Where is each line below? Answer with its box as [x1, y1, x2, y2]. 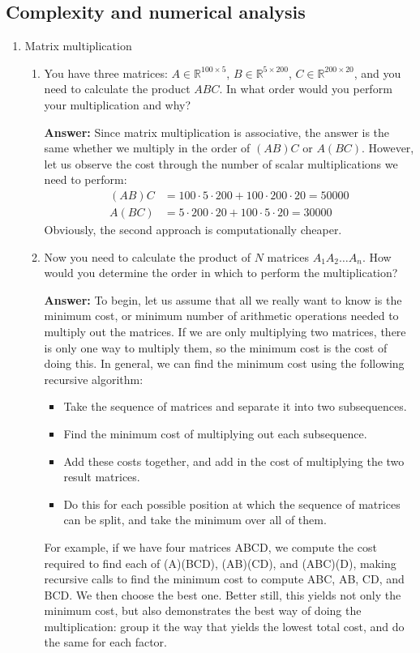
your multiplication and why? [44, 96, 191, 113]
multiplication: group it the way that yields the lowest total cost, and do [44, 617, 405, 634]
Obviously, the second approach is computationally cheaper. [44, 221, 342, 238]
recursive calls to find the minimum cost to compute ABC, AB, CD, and [44, 570, 405, 587]
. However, [362, 139, 414, 156]
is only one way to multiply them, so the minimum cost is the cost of [44, 339, 388, 356]
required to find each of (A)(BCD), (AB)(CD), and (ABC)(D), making [44, 554, 396, 571]
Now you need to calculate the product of [44, 248, 251, 265]
